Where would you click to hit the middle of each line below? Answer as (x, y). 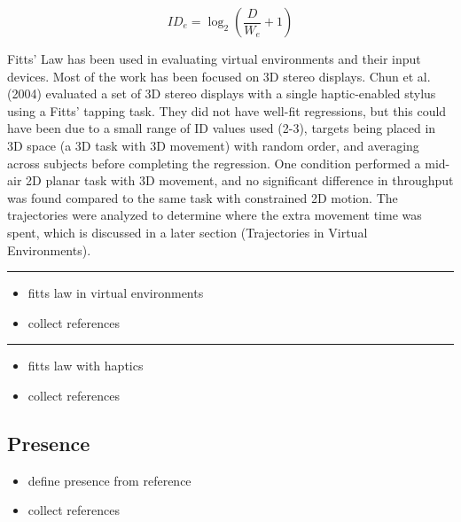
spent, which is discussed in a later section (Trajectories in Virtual (188, 232)
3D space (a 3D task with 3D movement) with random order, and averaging (213, 145)
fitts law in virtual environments (116, 293)
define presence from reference (109, 480)
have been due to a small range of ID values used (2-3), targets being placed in (222, 128)
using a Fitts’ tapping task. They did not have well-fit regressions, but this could (227, 110)
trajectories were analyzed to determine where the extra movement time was (215, 215)
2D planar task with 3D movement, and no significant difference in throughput (240, 180)
